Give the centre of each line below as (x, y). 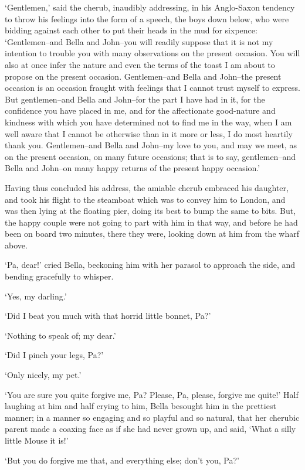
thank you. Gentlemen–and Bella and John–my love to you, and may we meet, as (151, 145)
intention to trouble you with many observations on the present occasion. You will (152, 53)
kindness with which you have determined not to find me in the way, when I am (148, 122)
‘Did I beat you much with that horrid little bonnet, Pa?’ (108, 316)
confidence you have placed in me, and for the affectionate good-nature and (140, 110)
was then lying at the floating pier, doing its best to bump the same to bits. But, (150, 211)
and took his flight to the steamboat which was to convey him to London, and (145, 199)
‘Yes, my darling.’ (36, 296)
